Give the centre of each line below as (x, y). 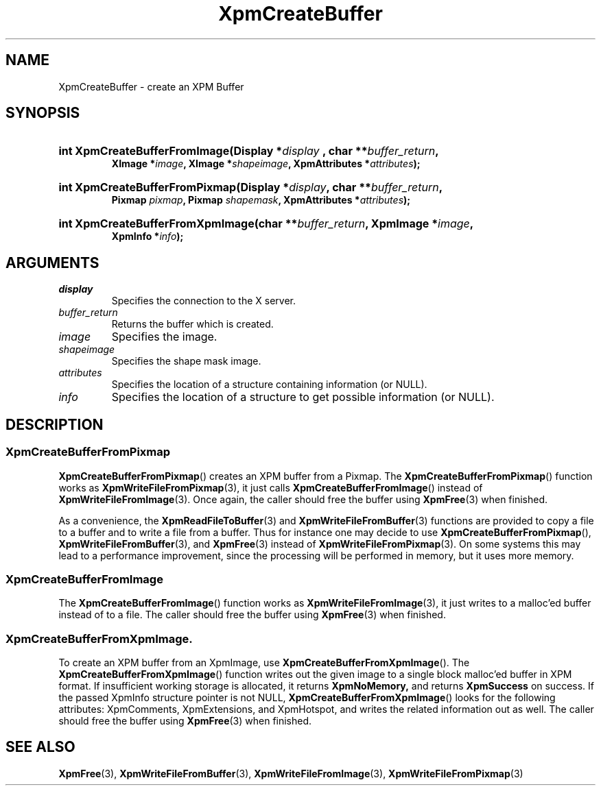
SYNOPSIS (43, 113)
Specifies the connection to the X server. (204, 301)
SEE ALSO (40, 747)
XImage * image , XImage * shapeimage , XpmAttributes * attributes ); (266, 164)
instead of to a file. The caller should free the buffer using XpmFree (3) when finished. (252, 615)
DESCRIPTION (55, 424)
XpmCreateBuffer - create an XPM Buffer (151, 86)
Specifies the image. (164, 337)
